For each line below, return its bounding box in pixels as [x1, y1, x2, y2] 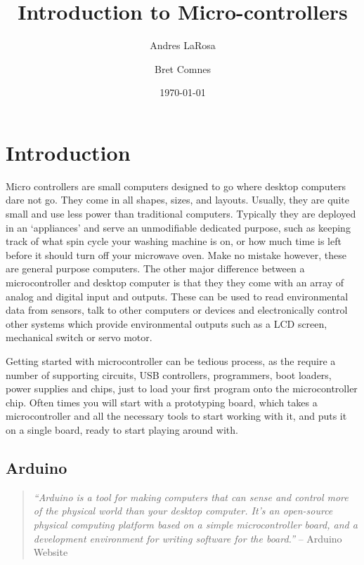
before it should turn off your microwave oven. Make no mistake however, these [6, 247, 346, 262]
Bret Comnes [154, 61, 211, 76]
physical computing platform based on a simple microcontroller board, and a [33, 517, 358, 531]
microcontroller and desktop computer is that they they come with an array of [6, 275, 344, 289]
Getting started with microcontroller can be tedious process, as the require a [6, 353, 336, 368]
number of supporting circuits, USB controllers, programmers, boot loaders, [6, 367, 332, 382]
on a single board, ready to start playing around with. [6, 422, 238, 437]
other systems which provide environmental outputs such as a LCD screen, [6, 316, 327, 331]
